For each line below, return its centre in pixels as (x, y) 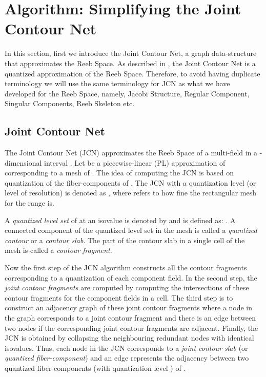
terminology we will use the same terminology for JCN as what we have (117, 83)
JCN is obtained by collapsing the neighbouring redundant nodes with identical (129, 338)
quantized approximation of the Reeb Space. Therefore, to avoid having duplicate (132, 73)
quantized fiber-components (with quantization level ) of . (95, 368)
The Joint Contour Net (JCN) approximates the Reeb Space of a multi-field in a (131, 153)
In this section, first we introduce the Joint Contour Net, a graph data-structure (131, 53)
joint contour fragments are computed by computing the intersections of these (127, 287)
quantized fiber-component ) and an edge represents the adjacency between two (127, 358)
